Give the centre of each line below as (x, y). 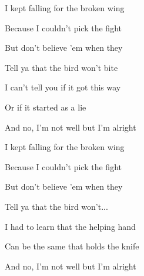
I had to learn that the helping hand (70, 226)
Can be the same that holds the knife (72, 246)
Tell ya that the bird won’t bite (61, 67)
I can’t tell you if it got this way (63, 87)
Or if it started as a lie (46, 107)
